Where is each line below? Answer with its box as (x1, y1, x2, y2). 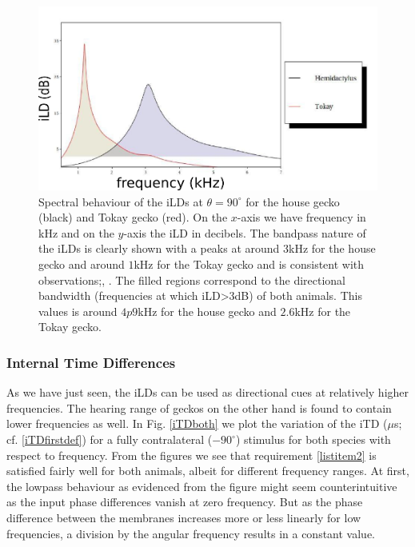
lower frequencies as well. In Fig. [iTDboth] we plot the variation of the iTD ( (6, 415, 388, 432)
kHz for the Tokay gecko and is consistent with (134, 256, 365, 273)
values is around (38, 302, 118, 319)
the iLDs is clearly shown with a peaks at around (38, 240, 280, 257)
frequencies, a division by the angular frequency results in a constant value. (6, 525, 376, 541)
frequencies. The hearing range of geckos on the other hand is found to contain (6, 399, 392, 416)
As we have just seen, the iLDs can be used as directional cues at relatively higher (6, 384, 409, 401)
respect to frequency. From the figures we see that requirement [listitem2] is (6, 446, 377, 463)
